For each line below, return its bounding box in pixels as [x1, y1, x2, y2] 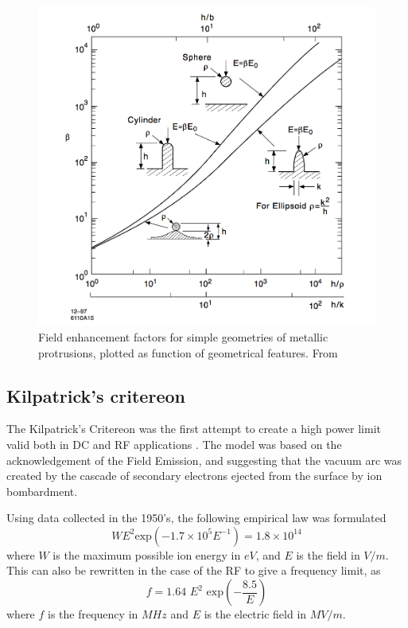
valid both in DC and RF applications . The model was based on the [6, 435, 342, 452]
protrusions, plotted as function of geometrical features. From [38, 344, 338, 361]
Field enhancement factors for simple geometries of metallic [38, 328, 328, 345]
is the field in [296, 546, 360, 563]
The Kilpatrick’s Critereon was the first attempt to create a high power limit [6, 420, 381, 437]
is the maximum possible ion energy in [52, 546, 241, 563]
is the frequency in [48, 606, 138, 622]
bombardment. [6, 482, 78, 499]
